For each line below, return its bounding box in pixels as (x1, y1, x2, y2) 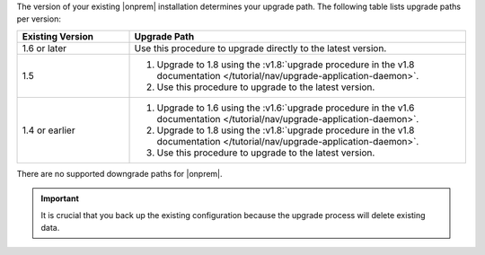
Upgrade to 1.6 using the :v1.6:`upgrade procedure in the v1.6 (156, 101, 415, 114)
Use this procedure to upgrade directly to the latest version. (134, 41, 387, 54)
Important (40, 193, 80, 204)
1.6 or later (22, 41, 67, 54)
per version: (16, 13, 62, 24)
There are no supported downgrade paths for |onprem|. (16, 168, 224, 179)
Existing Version (22, 30, 94, 42)
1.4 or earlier (22, 124, 75, 136)
